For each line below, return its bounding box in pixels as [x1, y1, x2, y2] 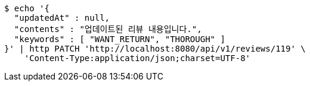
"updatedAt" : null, [14, 13, 110, 23]
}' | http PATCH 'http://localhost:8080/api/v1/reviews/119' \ [4, 44, 306, 53]
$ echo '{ [4, 4, 49, 13]
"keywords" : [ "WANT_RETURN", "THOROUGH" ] [14, 34, 225, 44]
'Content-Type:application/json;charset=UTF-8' [24, 53, 251, 63]
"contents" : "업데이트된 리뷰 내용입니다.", [14, 24, 202, 34]
